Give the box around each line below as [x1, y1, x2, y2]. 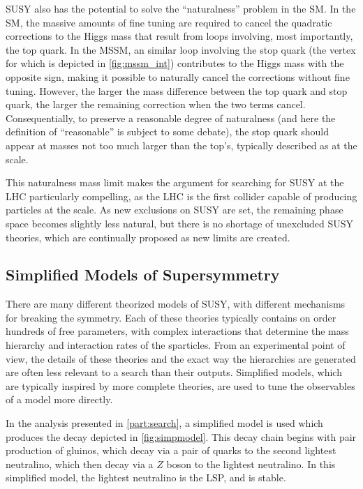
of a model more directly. [6, 392, 113, 407]
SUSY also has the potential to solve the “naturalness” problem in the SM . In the [6, 1, 356, 15]
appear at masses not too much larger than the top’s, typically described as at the [6, 137, 357, 152]
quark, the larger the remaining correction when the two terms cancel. [6, 97, 306, 112]
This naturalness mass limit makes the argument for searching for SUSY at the [6, 175, 344, 190]
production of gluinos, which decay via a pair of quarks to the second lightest [6, 443, 336, 458]
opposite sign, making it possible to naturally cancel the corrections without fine [6, 69, 350, 84]
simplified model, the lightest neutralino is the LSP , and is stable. [6, 470, 286, 485]
